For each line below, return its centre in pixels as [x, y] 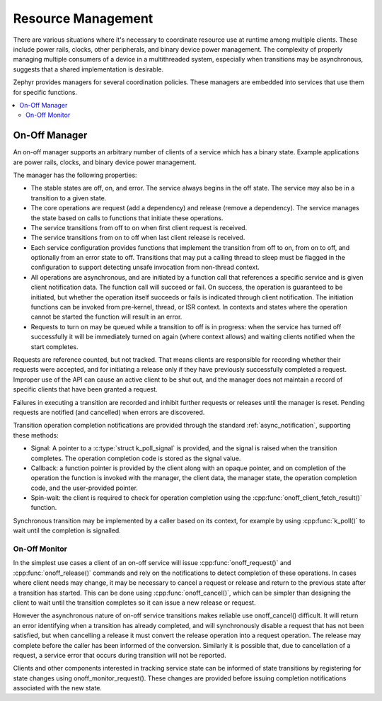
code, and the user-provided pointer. [84, 488]
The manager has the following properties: [75, 175]
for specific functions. [45, 92]
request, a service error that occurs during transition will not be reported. [120, 655]
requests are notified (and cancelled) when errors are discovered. [109, 412]
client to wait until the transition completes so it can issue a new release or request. [134, 603]
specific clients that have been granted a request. [86, 389]
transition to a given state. [69, 198]
